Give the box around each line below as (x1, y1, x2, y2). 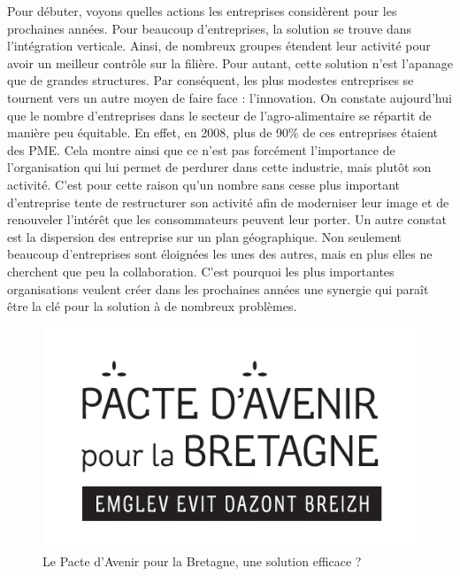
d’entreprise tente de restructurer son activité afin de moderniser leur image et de (7, 192, 449, 211)
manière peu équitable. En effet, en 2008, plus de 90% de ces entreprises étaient (7, 123, 439, 142)
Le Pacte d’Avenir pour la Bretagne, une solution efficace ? (42, 552, 362, 571)
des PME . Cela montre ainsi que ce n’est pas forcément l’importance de (7, 140, 395, 159)
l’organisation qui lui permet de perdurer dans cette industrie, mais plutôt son (7, 158, 432, 176)
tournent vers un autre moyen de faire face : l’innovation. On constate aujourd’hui (7, 88, 452, 106)
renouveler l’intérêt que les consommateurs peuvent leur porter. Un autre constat (7, 210, 447, 229)
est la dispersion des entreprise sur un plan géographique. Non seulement (7, 227, 402, 245)
